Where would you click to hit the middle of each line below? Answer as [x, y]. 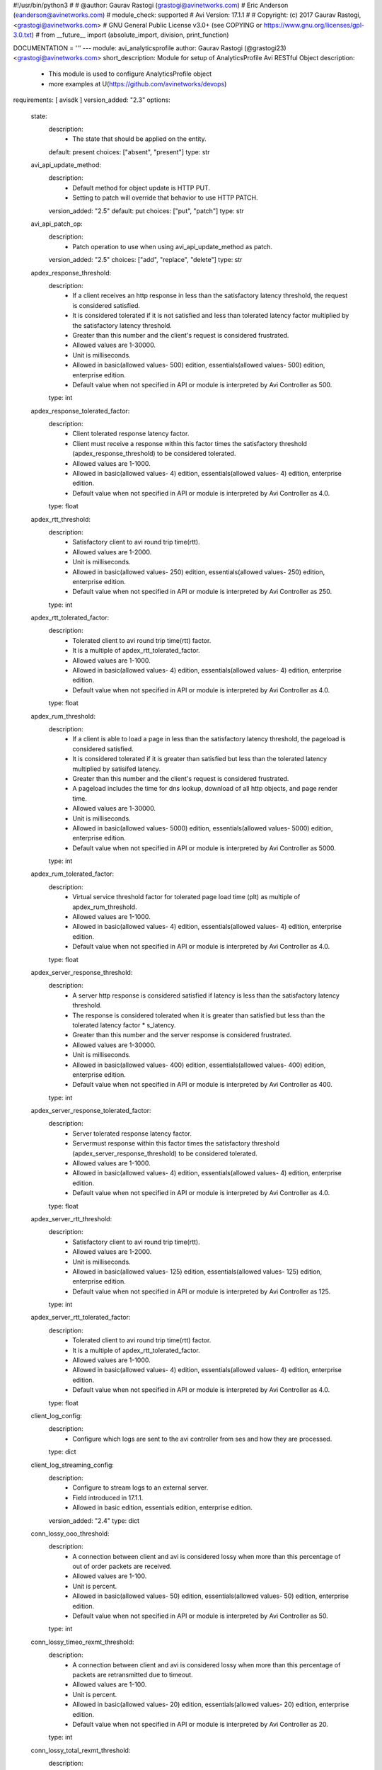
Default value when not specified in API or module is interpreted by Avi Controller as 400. [202, 1085]
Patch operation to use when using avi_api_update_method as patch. [172, 246]
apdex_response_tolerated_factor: [80, 411]
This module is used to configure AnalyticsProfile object [130, 74]
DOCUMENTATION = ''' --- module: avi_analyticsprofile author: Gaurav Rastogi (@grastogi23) [150, 48]
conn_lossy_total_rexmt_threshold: [81, 1750]
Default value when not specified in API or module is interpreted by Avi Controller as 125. [202, 1291]
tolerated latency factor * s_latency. [124, 1025]
